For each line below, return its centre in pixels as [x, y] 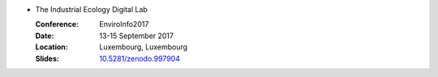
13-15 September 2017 [137, 36]
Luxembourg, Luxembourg [144, 47]
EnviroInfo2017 [124, 24]
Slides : [47, 58]
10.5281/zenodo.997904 [140, 58]
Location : [52, 47]
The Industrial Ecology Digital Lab [91, 9]
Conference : [57, 24]
